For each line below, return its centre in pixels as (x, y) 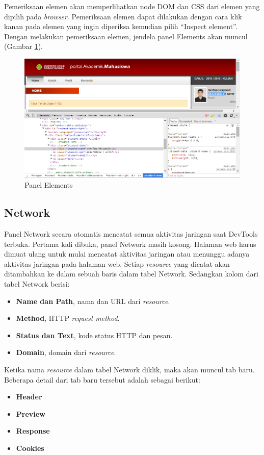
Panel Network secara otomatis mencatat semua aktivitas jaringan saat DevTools (131, 234)
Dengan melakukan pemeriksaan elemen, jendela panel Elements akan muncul (126, 36)
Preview (31, 413)
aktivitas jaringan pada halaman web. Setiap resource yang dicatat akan (117, 263)
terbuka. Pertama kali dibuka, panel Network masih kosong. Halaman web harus (130, 244)
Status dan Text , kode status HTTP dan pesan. (94, 335)
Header (29, 397)
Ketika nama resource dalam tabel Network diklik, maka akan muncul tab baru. (129, 369)
